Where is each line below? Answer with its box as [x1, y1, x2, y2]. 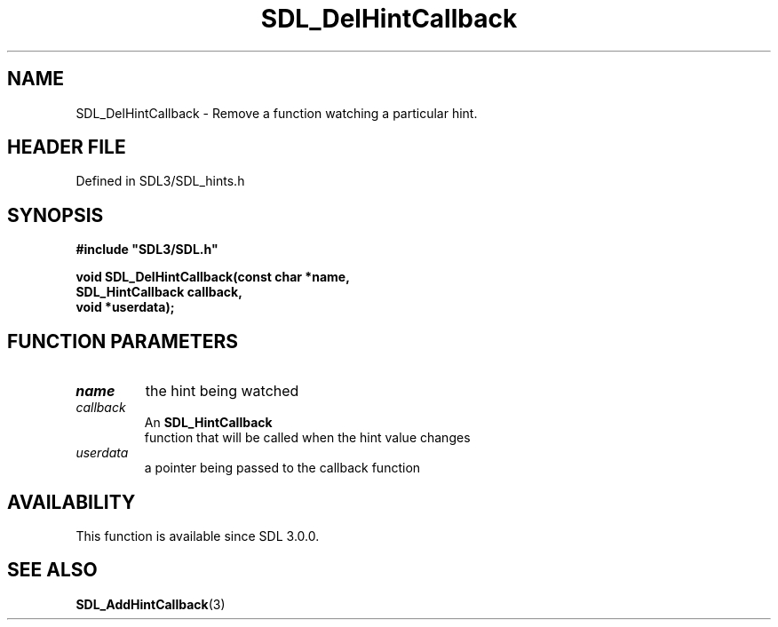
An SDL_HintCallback [144, 415, 273, 431]
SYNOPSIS [7, 203, 104, 226]
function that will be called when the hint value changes [144, 430, 471, 446]
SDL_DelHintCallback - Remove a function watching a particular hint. [75, 105, 478, 121]
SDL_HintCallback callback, [75, 284, 242, 300]
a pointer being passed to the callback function [144, 460, 421, 476]
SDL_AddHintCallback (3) [75, 596, 226, 612]
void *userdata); [75, 299, 175, 315]
